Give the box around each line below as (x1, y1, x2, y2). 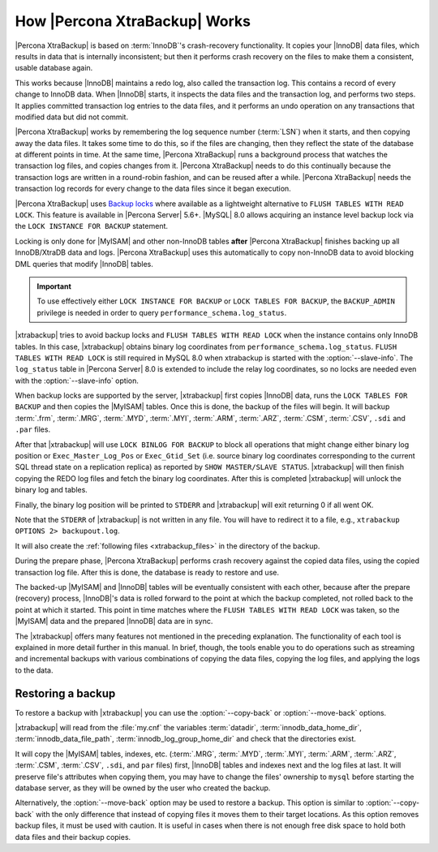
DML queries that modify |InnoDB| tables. (15, 259, 154, 269)
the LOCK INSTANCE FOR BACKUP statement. (15, 222, 169, 231)
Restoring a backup (15, 686, 116, 700)
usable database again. (15, 63, 93, 73)
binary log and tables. (15, 485, 88, 495)
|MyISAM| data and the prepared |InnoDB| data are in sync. (15, 617, 213, 626)
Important (36, 281, 72, 291)
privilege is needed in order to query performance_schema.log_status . (36, 308, 287, 317)
